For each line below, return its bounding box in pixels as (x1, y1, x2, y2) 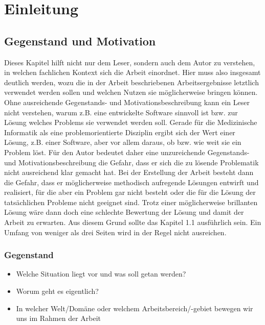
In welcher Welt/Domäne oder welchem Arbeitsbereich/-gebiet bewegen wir (16, 303, 253, 313)
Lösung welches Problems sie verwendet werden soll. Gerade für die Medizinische (4, 117, 257, 128)
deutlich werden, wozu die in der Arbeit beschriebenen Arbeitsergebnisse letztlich (4, 77, 259, 87)
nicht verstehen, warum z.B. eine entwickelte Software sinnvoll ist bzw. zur (4, 107, 238, 117)
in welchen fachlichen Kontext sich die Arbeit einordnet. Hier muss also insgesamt (4, 67, 261, 78)
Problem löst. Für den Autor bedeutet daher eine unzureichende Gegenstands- (4, 146, 250, 157)
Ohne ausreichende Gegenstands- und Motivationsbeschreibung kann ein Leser (4, 96, 250, 107)
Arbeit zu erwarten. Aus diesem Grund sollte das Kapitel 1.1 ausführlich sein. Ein (4, 217, 261, 228)
